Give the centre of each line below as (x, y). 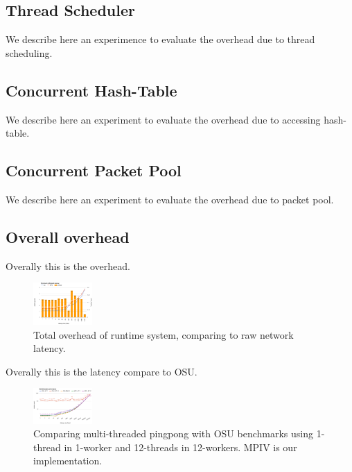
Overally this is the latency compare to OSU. (102, 371)
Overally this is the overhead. (68, 265)
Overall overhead (68, 236)
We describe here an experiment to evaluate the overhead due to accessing (163, 119)
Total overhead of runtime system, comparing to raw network (164, 334)
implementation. (68, 461)
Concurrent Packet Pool (94, 170)
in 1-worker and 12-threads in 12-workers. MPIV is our (181, 447)
